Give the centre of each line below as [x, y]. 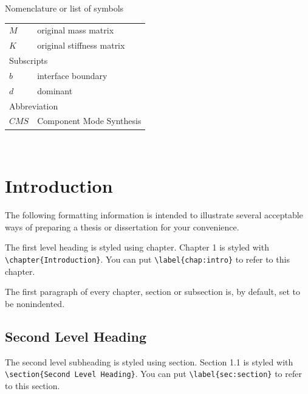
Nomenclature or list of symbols [64, 8]
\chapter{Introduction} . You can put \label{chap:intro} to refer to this [147, 259]
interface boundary [72, 75]
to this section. [33, 385]
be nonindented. [35, 303]
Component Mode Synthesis [89, 121]
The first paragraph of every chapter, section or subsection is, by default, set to [153, 292]
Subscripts [29, 60]
